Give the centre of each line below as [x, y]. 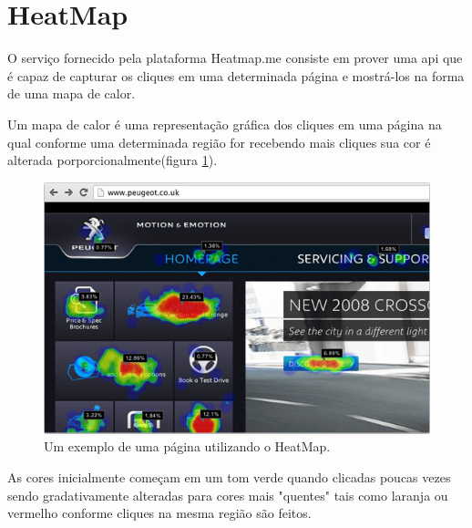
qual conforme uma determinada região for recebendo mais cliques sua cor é [219, 142]
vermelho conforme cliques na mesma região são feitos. [159, 513]
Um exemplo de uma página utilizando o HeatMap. [187, 446]
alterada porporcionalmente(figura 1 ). [113, 160]
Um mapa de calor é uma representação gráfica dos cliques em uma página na [225, 124]
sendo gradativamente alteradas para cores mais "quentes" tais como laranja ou [228, 495]
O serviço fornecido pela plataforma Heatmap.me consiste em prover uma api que [235, 58]
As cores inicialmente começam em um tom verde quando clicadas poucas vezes [229, 477]
